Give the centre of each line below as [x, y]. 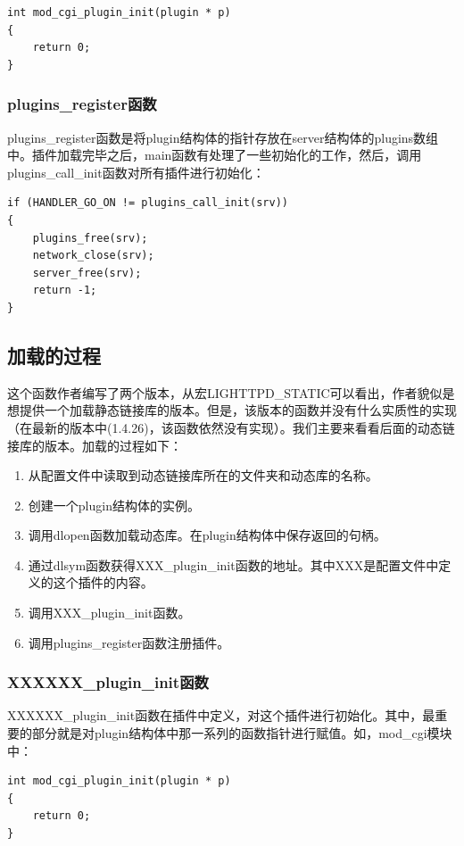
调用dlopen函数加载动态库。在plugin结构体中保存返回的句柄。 [207, 535]
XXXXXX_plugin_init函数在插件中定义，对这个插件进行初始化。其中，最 [221, 715]
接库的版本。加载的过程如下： [95, 445]
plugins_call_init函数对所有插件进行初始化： [136, 172]
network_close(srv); [93, 256]
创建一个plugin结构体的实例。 [114, 505]
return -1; [65, 290]
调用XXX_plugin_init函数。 [109, 613]
